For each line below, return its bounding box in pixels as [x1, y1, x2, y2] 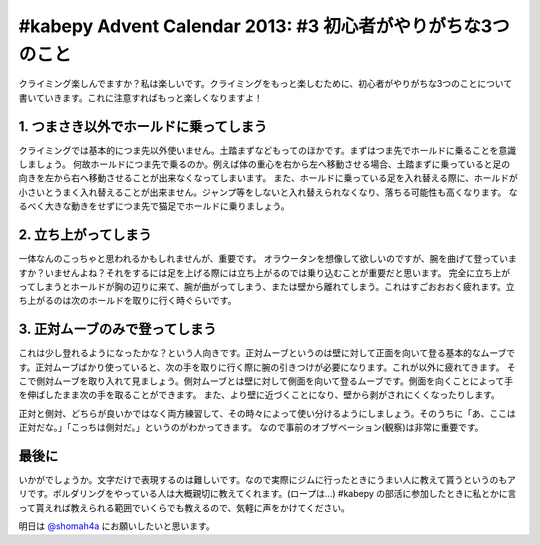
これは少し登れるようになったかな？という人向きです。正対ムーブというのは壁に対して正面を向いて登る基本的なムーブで [18, 347, 516, 359]
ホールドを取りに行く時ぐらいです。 [88, 295, 237, 307]
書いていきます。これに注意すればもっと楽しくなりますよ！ [18, 91, 264, 104]
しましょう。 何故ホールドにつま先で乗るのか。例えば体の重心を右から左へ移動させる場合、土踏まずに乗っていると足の [18, 158, 511, 170]
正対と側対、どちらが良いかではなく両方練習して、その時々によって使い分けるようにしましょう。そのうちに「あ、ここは [18, 407, 516, 419]
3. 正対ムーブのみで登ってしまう [18, 321, 217, 338]
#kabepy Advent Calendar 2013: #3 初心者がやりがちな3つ [18, 15, 510, 37]
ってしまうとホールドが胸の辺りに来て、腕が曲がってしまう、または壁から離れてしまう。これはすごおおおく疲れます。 [18, 280, 507, 292]
